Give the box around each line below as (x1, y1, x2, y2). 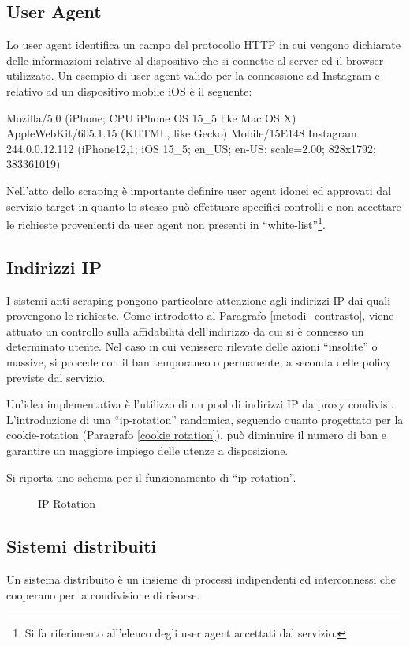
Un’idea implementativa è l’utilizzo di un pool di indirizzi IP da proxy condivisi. (6, 396, 394, 412)
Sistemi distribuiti (6, 534, 157, 558)
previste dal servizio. (6, 369, 106, 385)
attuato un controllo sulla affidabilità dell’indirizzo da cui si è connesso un (6, 322, 364, 339)
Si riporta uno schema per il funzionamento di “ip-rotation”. (6, 468, 296, 485)
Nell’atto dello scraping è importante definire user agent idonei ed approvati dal (6, 182, 392, 198)
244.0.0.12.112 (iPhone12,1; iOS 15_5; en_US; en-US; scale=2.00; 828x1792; (6, 140, 376, 156)
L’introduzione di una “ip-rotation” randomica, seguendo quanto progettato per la (6, 411, 404, 427)
